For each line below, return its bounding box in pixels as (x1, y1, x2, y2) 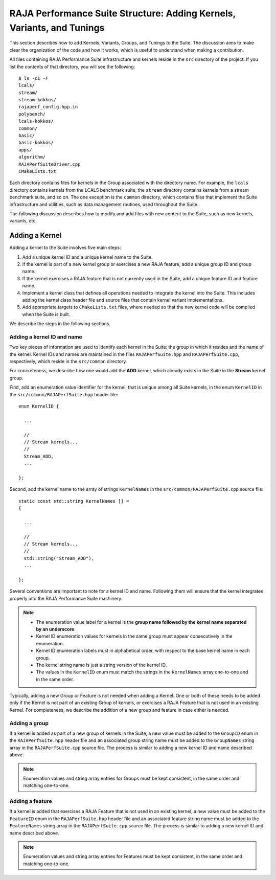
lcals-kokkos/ (18, 118, 54, 124)
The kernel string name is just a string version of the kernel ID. (36, 662, 167, 668)
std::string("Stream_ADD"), (24, 555, 95, 561)
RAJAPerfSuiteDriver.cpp (18, 161, 81, 167)
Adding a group (9, 719, 49, 727)
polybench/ (18, 111, 46, 117)
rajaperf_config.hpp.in (18, 104, 78, 110)
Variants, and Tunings (9, 22, 105, 33)
